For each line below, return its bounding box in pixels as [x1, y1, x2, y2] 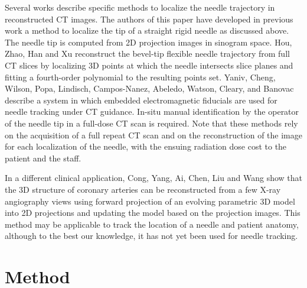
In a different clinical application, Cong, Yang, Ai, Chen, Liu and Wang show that [5, 171, 302, 184]
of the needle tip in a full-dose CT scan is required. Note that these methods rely [5, 117, 298, 129]
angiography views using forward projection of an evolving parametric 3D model [5, 195, 295, 207]
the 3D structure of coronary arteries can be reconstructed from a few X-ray [5, 183, 281, 195]
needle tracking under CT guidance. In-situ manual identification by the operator [5, 105, 299, 118]
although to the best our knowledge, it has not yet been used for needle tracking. [5, 229, 298, 242]
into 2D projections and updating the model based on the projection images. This [5, 206, 301, 219]
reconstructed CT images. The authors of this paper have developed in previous [5, 12, 293, 25]
